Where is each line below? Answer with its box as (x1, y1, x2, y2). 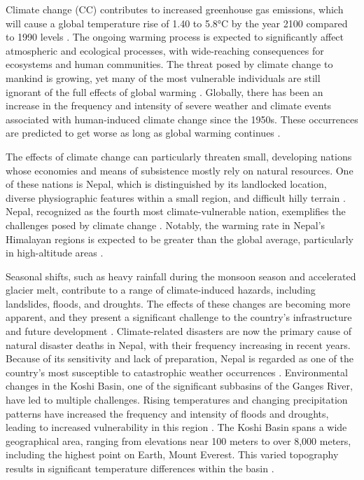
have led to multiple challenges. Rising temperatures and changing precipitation (6, 392, 348, 407)
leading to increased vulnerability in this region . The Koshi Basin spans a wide (6, 420, 347, 434)
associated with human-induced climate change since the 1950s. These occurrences (6, 111, 358, 126)
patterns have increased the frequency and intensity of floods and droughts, (6, 406, 329, 420)
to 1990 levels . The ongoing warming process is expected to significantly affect (6, 29, 344, 44)
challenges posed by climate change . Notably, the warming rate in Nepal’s (6, 217, 325, 232)
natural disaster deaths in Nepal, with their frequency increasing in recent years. (6, 337, 351, 352)
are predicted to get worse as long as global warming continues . (6, 125, 281, 140)
